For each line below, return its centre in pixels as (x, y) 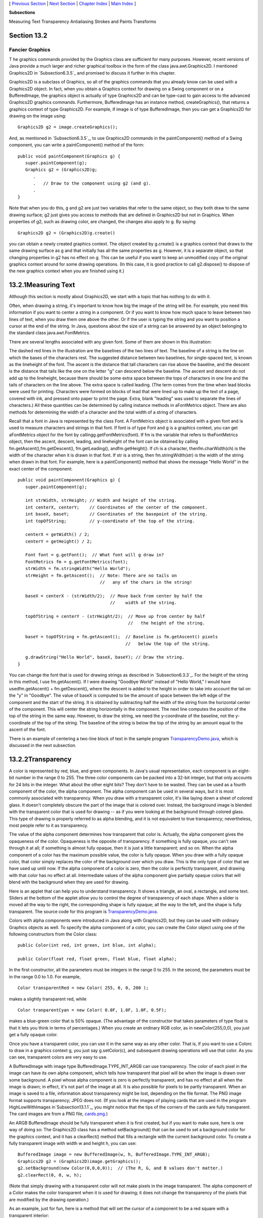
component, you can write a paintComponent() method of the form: (77, 145)
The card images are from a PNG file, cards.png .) (58, 1114)
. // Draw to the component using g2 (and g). (92, 183)
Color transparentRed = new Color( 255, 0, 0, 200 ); (83, 988)
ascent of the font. (28, 730)
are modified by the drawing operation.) (49, 1199)
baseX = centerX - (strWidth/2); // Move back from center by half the (114, 596)
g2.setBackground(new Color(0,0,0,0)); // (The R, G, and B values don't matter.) (121, 1168)
